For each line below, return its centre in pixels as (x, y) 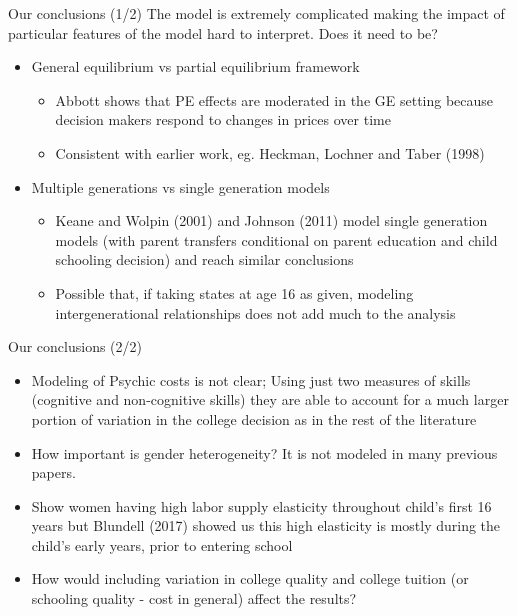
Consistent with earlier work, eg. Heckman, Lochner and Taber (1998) (270, 152)
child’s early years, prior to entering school (162, 544)
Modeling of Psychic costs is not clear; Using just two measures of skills (251, 379)
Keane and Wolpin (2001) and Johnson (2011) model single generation (271, 220)
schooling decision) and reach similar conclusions (204, 259)
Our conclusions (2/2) (75, 346)
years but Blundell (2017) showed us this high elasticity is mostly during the (266, 525)
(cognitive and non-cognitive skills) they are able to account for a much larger (270, 399)
